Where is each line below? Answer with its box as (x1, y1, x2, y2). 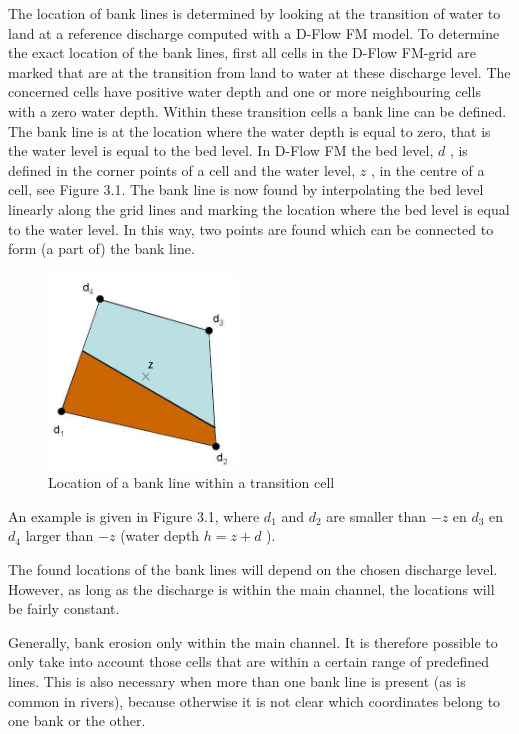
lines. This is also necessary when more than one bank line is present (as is (8, 670, 466, 691)
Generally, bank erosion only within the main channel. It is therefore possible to (8, 631, 498, 652)
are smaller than (326, 505, 427, 526)
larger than (25, 525, 94, 546)
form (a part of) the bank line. (8, 238, 195, 259)
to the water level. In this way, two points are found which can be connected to (8, 218, 494, 239)
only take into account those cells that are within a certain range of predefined (8, 651, 489, 672)
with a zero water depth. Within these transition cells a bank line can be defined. (8, 100, 507, 121)
